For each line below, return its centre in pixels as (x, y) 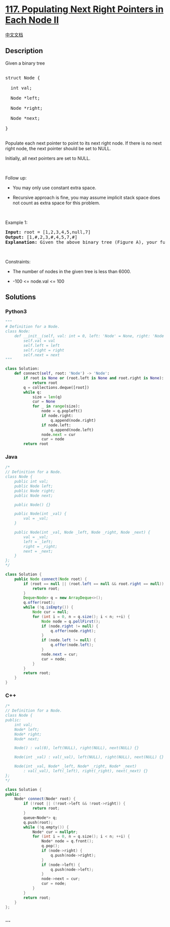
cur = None (44, 402)
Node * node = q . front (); (68, 841)
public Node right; (35, 491)
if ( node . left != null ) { (69, 640)
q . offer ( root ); (39, 603)
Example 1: (16, 222)
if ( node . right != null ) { (70, 626)
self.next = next (41, 355)
